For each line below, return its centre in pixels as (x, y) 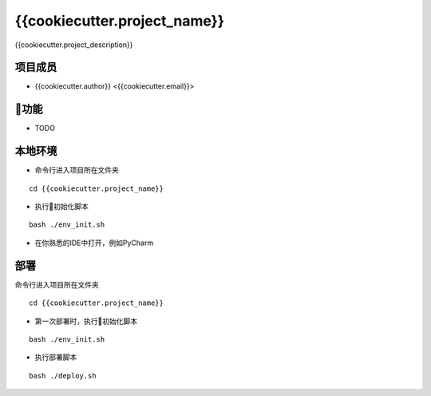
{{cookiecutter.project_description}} (74, 45)
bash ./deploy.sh (63, 376)
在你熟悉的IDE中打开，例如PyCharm (94, 243)
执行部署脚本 (56, 357)
